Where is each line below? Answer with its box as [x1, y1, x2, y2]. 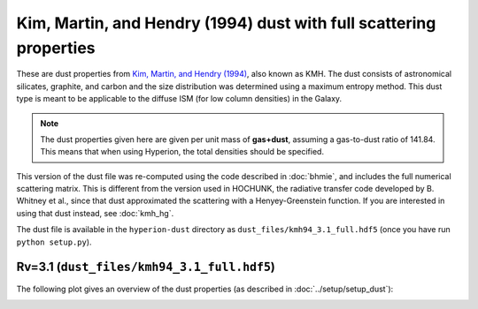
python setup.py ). [16, 237, 92, 247]
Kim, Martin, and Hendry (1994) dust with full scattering [16, 13, 436, 33]
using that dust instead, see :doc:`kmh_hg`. [16, 207, 174, 218]
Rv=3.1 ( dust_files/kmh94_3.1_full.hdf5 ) [16, 260, 276, 275]
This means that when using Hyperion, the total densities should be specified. [40, 147, 325, 157]
